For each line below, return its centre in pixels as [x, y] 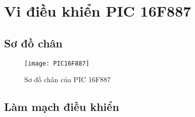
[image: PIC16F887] [57, 63]
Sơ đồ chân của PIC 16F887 [68, 79]
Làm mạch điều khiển [62, 107]
